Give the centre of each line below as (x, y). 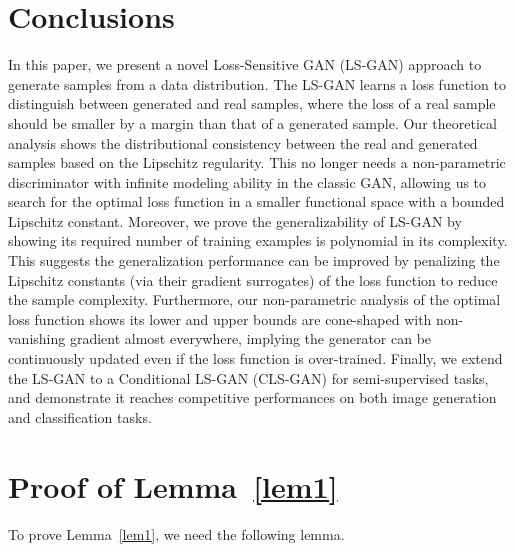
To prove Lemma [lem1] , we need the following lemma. (176, 533)
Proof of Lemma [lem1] (173, 485)
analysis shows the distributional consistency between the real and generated (243, 142)
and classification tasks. (80, 416)
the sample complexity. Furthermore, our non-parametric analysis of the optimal (254, 299)
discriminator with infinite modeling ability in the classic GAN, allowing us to (247, 181)
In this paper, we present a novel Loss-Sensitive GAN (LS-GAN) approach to (245, 64)
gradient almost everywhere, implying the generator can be (250, 338)
